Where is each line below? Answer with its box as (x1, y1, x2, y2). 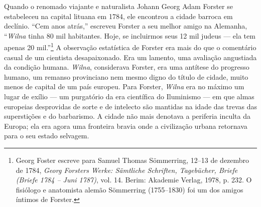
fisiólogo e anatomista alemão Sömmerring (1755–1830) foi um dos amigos (16, 184, 243, 194)
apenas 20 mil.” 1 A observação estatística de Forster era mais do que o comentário (4, 41, 256, 53)
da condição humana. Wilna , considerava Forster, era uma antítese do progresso (4, 62, 249, 72)
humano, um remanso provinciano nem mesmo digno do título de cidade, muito (4, 71, 248, 82)
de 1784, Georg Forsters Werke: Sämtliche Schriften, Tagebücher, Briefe (16, 164, 238, 175)
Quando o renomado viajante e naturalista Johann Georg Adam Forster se (4, 1, 233, 11)
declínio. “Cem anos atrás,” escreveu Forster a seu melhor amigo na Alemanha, (4, 21, 247, 31)
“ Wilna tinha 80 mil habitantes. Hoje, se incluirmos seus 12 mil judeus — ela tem (4, 30, 255, 41)
